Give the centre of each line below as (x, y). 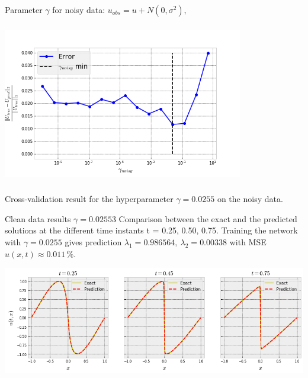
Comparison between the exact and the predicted (208, 218)
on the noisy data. (250, 199)
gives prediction (93, 241)
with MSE (248, 241)
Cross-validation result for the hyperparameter (89, 199)
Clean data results (38, 218)
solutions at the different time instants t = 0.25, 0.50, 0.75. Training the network (151, 230)
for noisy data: (79, 9)
